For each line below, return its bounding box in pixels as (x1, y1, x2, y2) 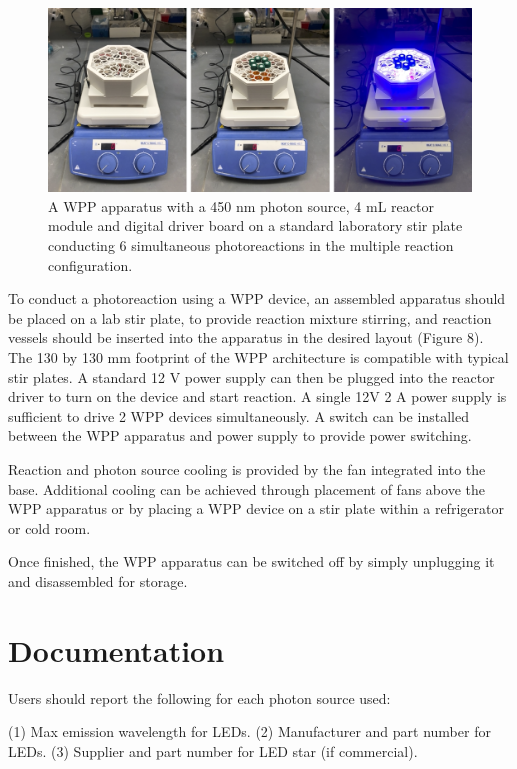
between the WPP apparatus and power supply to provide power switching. (8, 425, 472, 446)
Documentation (8, 629, 225, 670)
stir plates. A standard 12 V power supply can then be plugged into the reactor (8, 366, 495, 387)
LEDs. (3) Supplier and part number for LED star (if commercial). (8, 740, 418, 761)
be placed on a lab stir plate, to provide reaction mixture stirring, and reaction (8, 307, 492, 328)
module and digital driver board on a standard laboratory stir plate (48, 215, 463, 236)
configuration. (48, 254, 133, 275)
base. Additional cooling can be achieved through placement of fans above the (8, 478, 485, 499)
